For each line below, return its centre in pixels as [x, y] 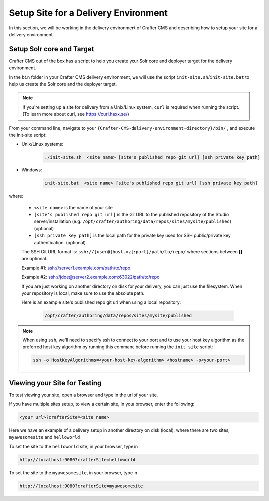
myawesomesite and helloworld [45, 437]
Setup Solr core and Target [52, 49]
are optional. [34, 259]
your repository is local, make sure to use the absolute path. [83, 293]
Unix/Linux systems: [43, 144]
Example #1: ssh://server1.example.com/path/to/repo [76, 268]
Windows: [32, 170]
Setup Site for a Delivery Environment [88, 13]
